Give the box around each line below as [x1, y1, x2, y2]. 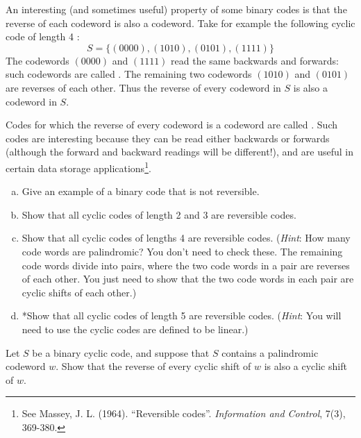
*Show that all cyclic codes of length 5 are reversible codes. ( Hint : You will [22, 308, 342, 323]
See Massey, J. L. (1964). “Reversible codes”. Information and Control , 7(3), [22, 406, 346, 421]
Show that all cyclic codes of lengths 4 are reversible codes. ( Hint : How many [22, 230, 351, 245]
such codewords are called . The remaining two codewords [6, 67, 252, 81]
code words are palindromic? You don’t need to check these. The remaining [22, 244, 343, 258]
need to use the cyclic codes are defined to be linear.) [22, 321, 249, 336]
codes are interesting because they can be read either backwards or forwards [6, 130, 330, 145]
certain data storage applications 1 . [6, 158, 151, 175]
